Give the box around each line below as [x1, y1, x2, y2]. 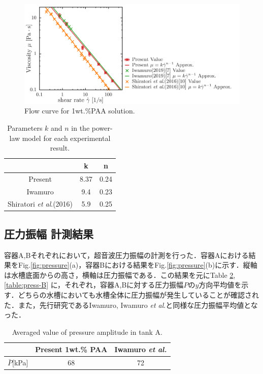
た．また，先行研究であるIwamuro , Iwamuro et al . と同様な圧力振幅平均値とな [4, 299, 258, 310]
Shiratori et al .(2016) [8, 198, 73, 209]
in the [71, 123, 90, 133]
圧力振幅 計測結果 [4, 225, 94, 241]
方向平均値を [199, 279, 242, 290]
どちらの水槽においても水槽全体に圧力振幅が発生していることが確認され [18, 290, 259, 300]
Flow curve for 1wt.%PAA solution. [24, 105, 135, 116]
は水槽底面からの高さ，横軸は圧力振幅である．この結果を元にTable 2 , [4, 269, 236, 280]
